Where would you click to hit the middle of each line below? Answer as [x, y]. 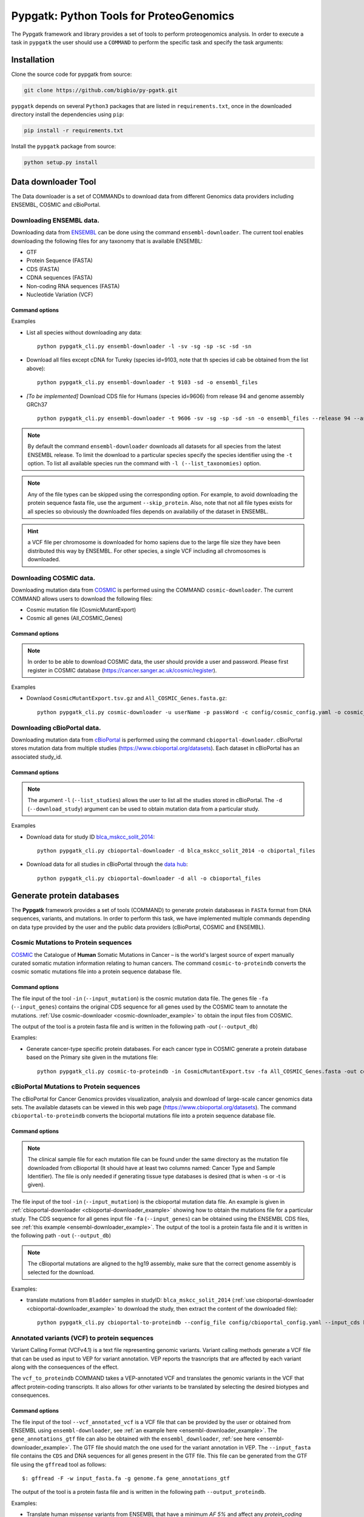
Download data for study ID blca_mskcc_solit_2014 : [90, 837]
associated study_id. [37, 757]
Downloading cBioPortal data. [56, 728]
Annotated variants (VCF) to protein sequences [83, 1338]
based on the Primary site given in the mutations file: [92, 1057]
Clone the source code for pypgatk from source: [72, 74]
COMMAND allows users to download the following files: [82, 598]
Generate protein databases [65, 895]
